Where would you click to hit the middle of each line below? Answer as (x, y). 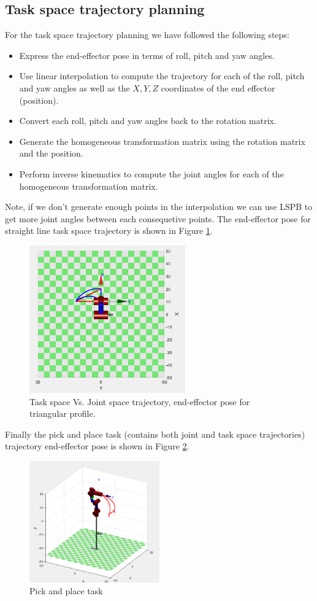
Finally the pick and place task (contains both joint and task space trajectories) (155, 434)
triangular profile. (63, 413)
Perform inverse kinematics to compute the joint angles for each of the (151, 173)
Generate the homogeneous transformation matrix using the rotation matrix (162, 141)
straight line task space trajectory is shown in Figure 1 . (109, 231)
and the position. (51, 153)
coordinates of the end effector (218, 87)
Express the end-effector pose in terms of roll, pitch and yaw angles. (147, 55)
